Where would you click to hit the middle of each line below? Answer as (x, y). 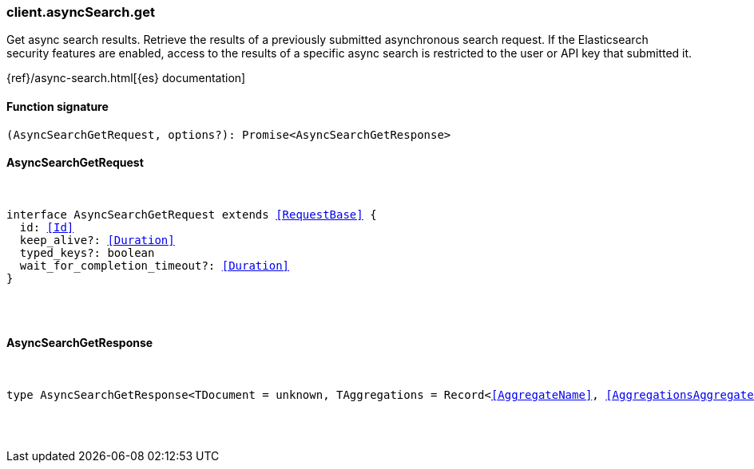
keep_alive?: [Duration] (97, 240)
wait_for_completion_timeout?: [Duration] (155, 265)
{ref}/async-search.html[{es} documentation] (126, 78)
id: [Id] (47, 227)
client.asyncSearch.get (81, 12)
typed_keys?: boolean (87, 252)
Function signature (58, 106)
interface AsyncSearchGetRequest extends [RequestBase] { (192, 214)
